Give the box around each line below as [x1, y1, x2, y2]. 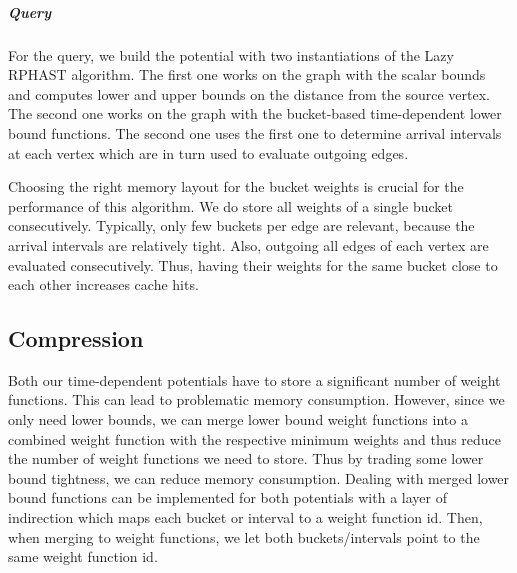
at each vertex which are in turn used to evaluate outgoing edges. [8, 142, 409, 163]
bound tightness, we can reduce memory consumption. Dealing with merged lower [8, 467, 510, 488]
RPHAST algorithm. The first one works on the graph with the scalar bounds [8, 64, 486, 85]
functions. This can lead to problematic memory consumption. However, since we [8, 389, 505, 410]
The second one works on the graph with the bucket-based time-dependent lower [8, 103, 502, 124]
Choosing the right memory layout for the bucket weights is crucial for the [8, 176, 464, 197]
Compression [8, 323, 144, 354]
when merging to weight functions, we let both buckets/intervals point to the [8, 526, 480, 547]
